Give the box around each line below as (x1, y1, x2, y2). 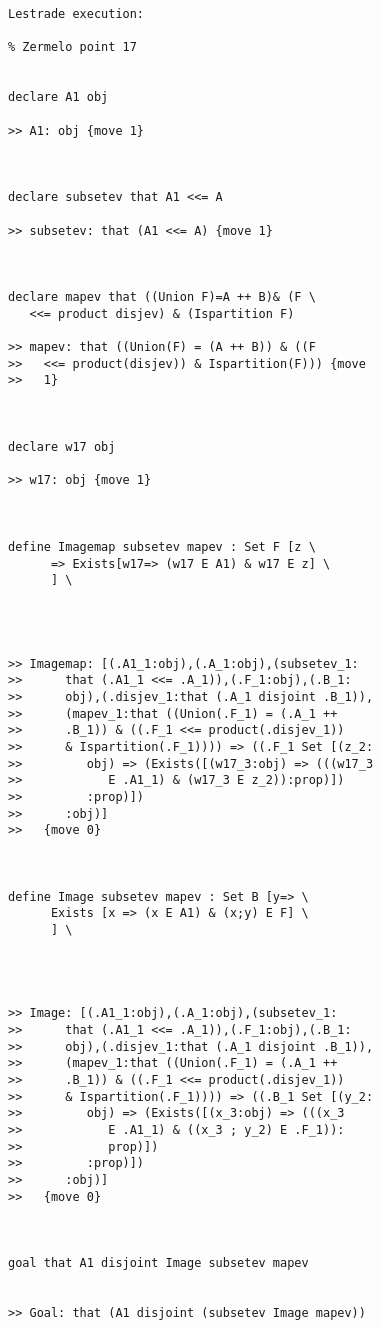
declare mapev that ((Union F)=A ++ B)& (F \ (8, 290, 316, 305)
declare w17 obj (8, 440, 116, 455)
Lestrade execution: (8, 7, 145, 21)
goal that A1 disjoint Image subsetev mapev (8, 1256, 309, 1271)
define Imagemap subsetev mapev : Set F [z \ (8, 540, 316, 554)
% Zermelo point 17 (8, 40, 137, 55)
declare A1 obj (8, 90, 109, 105)
